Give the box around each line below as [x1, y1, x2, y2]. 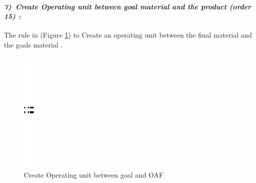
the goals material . [4, 39, 63, 49]
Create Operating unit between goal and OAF [24, 170, 164, 180]
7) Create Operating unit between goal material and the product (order [4, 1, 252, 11]
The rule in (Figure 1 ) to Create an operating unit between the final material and [4, 30, 252, 40]
